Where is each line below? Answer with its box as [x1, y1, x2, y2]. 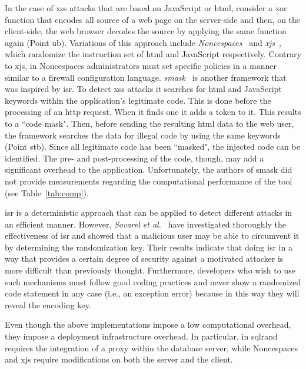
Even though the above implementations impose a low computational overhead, [5, 318, 291, 331]
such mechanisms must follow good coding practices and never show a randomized [5, 275, 301, 288]
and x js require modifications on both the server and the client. [5, 353, 233, 365]
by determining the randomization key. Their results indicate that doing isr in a [5, 240, 292, 253]
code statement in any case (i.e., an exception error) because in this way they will [5, 287, 300, 299]
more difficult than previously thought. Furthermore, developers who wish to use [5, 264, 295, 276]
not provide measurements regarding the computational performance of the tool [5, 174, 292, 187]
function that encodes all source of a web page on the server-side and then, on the [5, 13, 301, 25]
